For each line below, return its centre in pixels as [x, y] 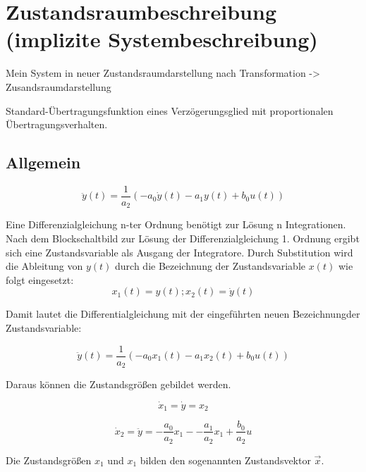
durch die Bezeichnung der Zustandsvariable [211, 266]
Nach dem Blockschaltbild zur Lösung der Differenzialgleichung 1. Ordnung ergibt [183, 238]
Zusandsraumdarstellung [59, 86]
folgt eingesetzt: [40, 279]
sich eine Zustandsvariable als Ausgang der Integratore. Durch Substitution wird [179, 252]
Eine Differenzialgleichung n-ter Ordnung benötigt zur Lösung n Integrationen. [176, 224]
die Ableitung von [44, 266]
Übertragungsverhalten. [57, 124]
